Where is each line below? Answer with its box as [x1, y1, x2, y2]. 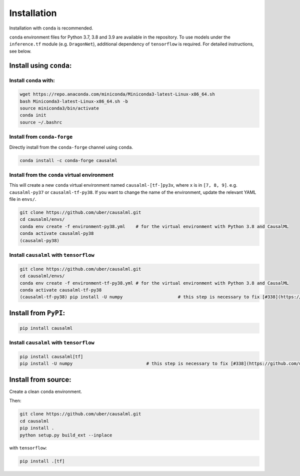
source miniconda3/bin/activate [19, 106, 99, 111]
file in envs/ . [9, 196, 36, 202]
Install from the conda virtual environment [9, 171, 114, 178]
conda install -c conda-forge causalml [19, 158, 117, 163]
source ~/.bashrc [19, 119, 62, 125]
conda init [19, 113, 46, 118]
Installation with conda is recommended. [9, 25, 93, 31]
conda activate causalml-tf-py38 [19, 287, 102, 293]
